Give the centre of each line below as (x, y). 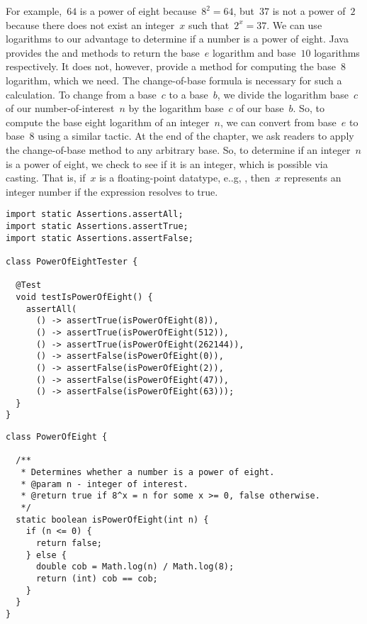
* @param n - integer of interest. (105, 484)
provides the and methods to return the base (103, 52)
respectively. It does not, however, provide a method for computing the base (171, 66)
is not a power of (309, 11)
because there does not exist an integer (90, 24)
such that (209, 24)
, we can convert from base (278, 122)
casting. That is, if (46, 178)
